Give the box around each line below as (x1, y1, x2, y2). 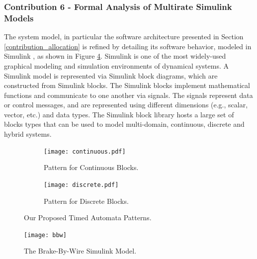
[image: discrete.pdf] (44, 181, 119, 188)
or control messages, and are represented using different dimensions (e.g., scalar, (4, 99, 248, 110)
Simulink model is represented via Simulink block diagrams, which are (4, 70, 218, 81)
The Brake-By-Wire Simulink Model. (24, 246, 137, 256)
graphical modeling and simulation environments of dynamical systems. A (4, 60, 229, 71)
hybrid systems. (4, 129, 52, 139)
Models (4, 11, 34, 24)
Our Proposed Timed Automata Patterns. (24, 212, 152, 223)
